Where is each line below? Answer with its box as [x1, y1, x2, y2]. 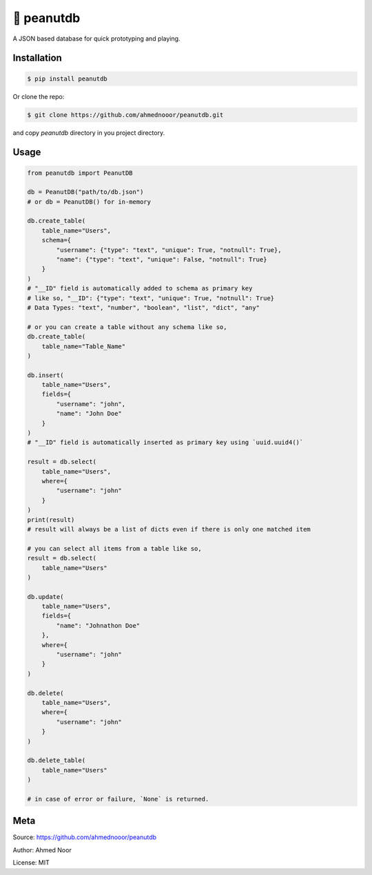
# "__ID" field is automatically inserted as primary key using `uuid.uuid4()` [27, 439, 304, 447]
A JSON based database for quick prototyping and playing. [12, 34, 180, 43]
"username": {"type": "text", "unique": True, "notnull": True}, [56, 246, 282, 254]
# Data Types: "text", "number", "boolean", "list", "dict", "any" [27, 304, 260, 311]
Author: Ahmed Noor [12, 845, 72, 854]
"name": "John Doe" [56, 410, 122, 418]
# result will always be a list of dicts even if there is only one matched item [27, 525, 311, 533]
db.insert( [27, 371, 64, 379]
